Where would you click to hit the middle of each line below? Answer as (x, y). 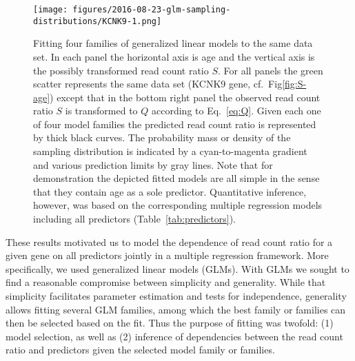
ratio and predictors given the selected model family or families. (140, 350)
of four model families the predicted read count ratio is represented (175, 124)
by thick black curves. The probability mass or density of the (162, 137)
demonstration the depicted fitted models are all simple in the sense (176, 178)
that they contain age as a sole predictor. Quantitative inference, (170, 191)
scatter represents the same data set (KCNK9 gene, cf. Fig (158, 84)
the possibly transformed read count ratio (121, 70)
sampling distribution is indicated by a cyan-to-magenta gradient (170, 151)
